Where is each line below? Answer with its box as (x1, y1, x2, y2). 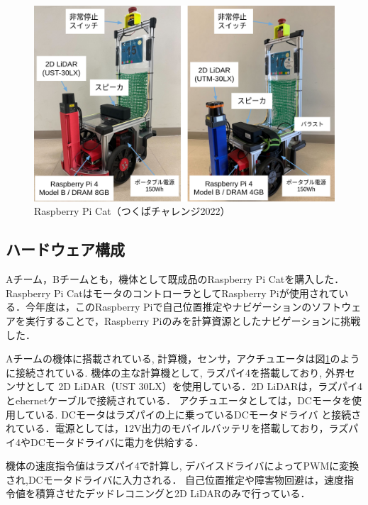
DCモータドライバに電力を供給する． (30, 434, 204, 449)
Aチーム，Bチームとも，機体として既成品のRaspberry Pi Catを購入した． (6, 272, 345, 287)
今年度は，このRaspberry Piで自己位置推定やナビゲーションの (25, 299, 312, 314)
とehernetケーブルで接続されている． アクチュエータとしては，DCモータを (6, 392, 352, 407)
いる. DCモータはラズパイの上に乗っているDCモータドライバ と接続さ (35, 406, 362, 421)
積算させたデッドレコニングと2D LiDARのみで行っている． (35, 486, 311, 501)
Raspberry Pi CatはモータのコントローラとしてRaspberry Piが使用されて (6, 285, 339, 300)
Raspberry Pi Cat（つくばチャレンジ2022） (34, 204, 230, 218)
